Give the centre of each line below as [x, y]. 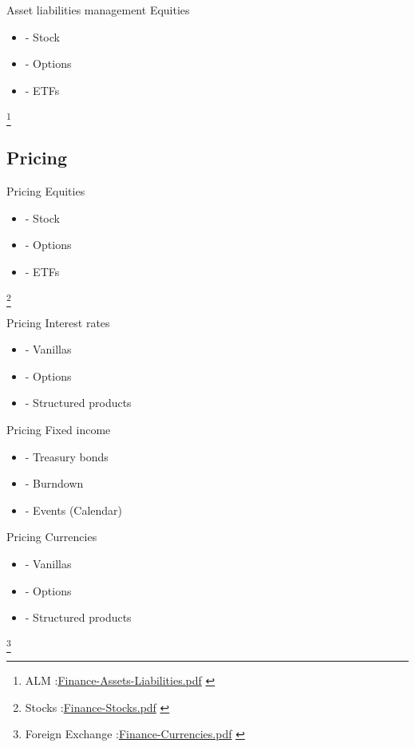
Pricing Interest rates [58, 322]
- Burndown [54, 483]
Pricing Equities [46, 190]
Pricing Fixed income [59, 429]
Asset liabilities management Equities [98, 10]
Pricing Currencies [52, 537]
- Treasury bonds [67, 456]
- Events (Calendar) [74, 510]
